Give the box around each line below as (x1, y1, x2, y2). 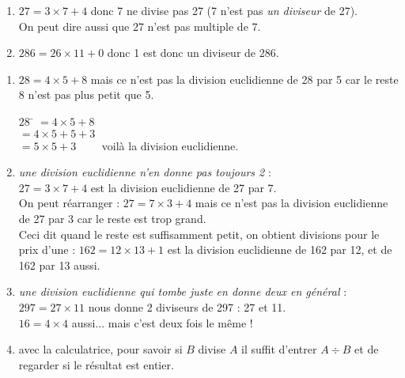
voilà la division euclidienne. (101, 137, 239, 153)
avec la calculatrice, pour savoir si (18, 341, 183, 357)
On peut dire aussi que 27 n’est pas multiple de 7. (18, 17, 261, 34)
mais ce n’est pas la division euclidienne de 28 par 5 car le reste (90, 70, 399, 87)
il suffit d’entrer (241, 341, 317, 357)
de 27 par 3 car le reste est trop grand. (18, 210, 206, 226)
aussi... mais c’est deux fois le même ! (71, 314, 253, 331)
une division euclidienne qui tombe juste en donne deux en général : (18, 283, 347, 300)
